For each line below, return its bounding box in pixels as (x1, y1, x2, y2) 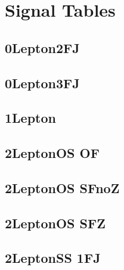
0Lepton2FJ (5, 38, 80, 57)
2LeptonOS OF (5, 144, 100, 162)
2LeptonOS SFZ (5, 213, 106, 232)
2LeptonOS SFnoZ (5, 178, 120, 197)
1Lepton (5, 108, 56, 127)
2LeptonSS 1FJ (5, 249, 101, 267)
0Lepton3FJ (5, 73, 80, 92)
